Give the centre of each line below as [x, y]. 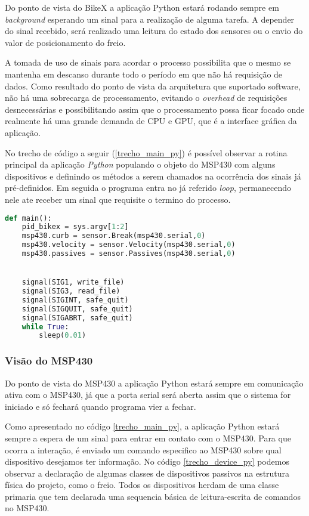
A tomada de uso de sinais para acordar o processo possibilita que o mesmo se [148, 62]
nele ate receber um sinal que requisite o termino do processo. [118, 199]
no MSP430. [27, 508]
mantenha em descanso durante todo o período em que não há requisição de [144, 74]
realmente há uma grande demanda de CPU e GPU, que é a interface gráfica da [151, 121]
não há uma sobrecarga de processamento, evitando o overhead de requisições [146, 98]
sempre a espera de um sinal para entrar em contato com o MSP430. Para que [148, 438]
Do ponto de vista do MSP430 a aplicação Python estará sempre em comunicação [154, 383]
